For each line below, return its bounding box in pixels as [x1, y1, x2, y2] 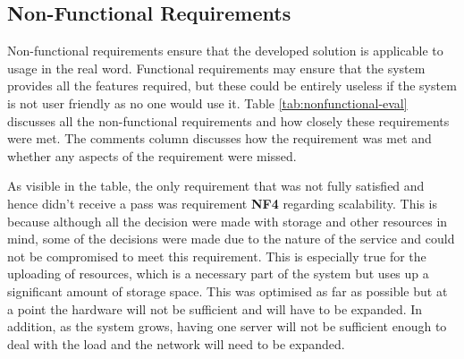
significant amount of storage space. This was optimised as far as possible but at [7, 281, 448, 300]
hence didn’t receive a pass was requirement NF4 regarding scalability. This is [7, 193, 437, 212]
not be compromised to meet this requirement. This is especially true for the [7, 246, 426, 265]
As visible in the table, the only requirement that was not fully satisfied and [7, 176, 425, 195]
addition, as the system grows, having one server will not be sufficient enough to [7, 317, 447, 336]
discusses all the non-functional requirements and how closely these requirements [7, 111, 450, 130]
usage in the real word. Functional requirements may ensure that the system [7, 58, 426, 77]
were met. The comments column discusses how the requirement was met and [7, 129, 432, 148]
